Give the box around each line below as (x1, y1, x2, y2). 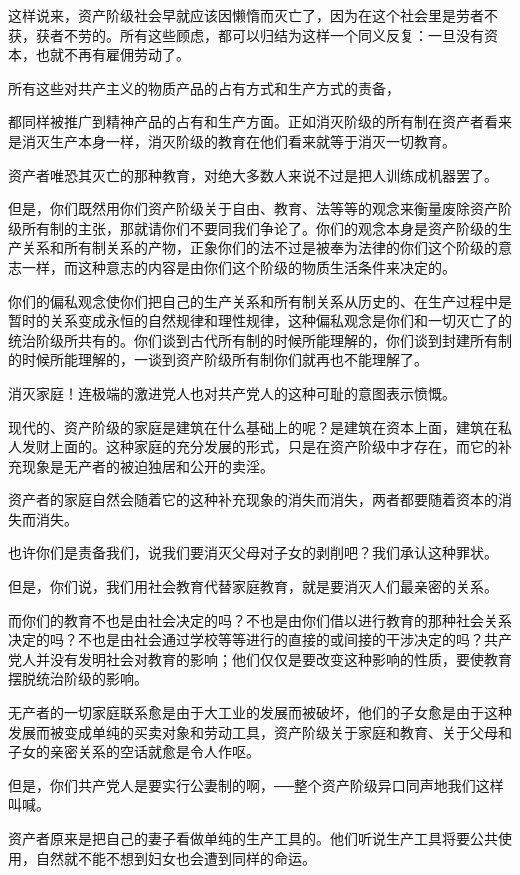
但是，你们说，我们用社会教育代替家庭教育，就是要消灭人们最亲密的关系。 (8, 576, 498, 597)
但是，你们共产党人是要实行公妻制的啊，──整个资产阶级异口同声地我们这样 (8, 774, 504, 795)
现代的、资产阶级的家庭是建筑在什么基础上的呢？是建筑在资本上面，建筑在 (8, 416, 498, 437)
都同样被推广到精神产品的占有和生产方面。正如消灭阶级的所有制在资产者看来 (8, 111, 512, 132)
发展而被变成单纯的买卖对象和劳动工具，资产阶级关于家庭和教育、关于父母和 (8, 721, 512, 742)
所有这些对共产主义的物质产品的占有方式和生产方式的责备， (8, 77, 400, 98)
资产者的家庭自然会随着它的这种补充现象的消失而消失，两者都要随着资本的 (8, 489, 498, 510)
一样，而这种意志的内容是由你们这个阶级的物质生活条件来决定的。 (21, 256, 456, 277)
